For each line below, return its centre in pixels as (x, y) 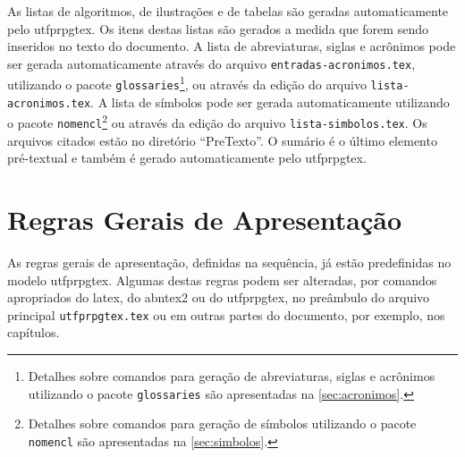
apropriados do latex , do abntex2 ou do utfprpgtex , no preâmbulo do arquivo (219, 297)
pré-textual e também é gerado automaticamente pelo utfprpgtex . (187, 158)
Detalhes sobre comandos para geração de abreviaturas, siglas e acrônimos (232, 376)
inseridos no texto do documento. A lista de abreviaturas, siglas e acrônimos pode (232, 46)
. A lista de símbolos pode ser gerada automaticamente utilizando (270, 102)
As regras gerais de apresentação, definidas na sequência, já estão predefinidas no (229, 262)
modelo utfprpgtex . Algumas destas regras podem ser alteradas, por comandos (222, 279)
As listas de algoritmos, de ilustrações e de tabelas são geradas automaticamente (228, 11)
